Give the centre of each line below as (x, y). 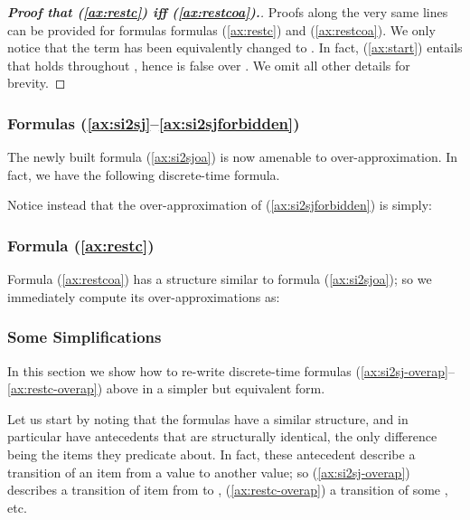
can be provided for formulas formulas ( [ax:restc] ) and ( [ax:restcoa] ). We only (221, 29)
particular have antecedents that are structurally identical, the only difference (222, 436)
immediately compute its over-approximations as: (144, 296)
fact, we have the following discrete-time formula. (144, 174)
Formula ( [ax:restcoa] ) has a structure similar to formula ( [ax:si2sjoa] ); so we (220, 279)
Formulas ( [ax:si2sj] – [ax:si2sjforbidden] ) (154, 123)
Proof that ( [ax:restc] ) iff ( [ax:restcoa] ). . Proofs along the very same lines (228, 12)
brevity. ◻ (37, 83)
